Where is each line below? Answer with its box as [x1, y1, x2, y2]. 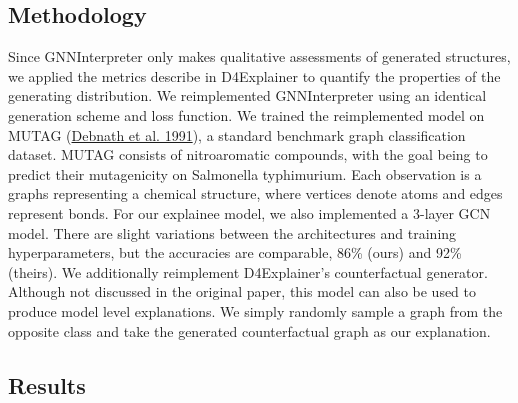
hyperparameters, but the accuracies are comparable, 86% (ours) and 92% [8, 242, 462, 263]
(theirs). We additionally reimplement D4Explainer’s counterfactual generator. [8, 261, 488, 282]
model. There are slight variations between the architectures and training [8, 222, 457, 243]
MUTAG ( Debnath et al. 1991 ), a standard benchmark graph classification [8, 124, 466, 145]
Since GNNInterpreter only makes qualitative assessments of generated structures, [8, 46, 511, 67]
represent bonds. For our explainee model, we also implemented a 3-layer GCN [8, 202, 491, 223]
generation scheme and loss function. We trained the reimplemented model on [8, 104, 485, 125]
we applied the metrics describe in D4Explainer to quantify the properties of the [8, 65, 501, 86]
